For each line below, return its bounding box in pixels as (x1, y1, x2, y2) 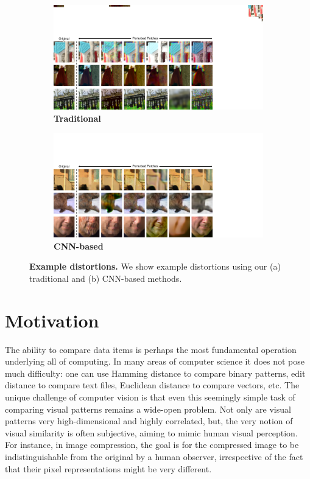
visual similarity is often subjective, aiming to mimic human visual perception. (5, 426, 298, 439)
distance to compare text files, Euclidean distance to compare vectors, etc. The (5, 379, 300, 391)
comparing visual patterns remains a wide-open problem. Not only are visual (5, 402, 291, 415)
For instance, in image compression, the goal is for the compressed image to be (5, 438, 299, 451)
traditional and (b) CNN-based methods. (29, 271, 182, 284)
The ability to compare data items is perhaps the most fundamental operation (5, 343, 297, 355)
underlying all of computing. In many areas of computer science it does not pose (5, 355, 305, 368)
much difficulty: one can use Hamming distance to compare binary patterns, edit (5, 366, 306, 379)
